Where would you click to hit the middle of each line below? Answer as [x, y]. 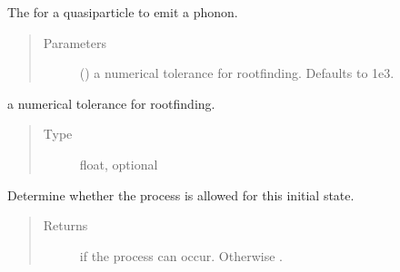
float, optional [119, 164]
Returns [65, 225]
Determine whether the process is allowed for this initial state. [181, 194]
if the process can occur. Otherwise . [181, 255]
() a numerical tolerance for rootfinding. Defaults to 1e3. [237, 73]
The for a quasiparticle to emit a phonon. [123, 12]
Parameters [75, 42]
